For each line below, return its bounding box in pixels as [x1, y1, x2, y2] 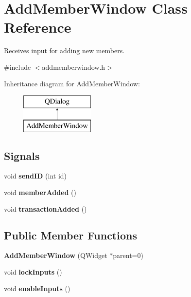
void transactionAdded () [4, 203, 87, 214]
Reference [4, 17, 71, 37]
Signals [4, 148, 40, 163]
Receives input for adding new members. [4, 45, 125, 56]
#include [4, 61, 31, 72]
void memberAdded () [4, 187, 77, 198]
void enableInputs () [4, 283, 70, 293]
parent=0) [113, 250, 143, 260]
